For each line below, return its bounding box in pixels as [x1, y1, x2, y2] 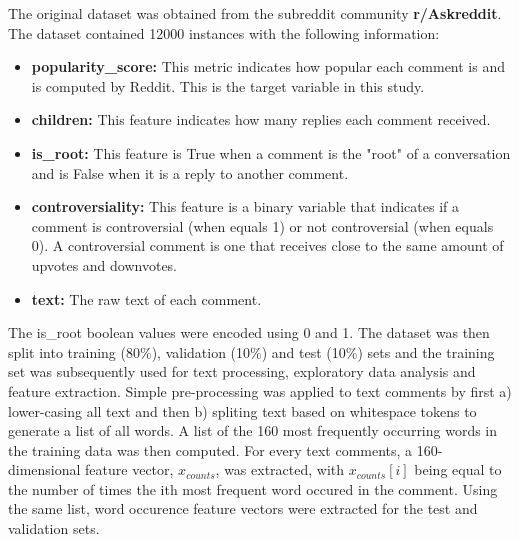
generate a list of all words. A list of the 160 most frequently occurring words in [8, 420, 498, 441]
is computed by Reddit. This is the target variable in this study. [31, 75, 425, 96]
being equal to [414, 459, 502, 480]
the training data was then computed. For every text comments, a [8, 439, 413, 460]
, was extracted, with [215, 459, 345, 480]
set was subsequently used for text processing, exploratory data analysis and [8, 361, 476, 382]
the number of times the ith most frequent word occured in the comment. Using [8, 478, 498, 499]
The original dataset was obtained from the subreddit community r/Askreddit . [8, 3, 502, 23]
